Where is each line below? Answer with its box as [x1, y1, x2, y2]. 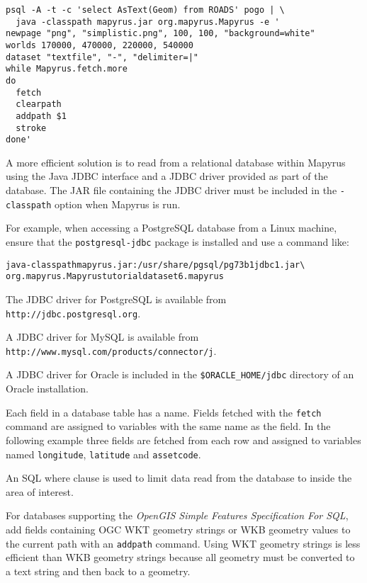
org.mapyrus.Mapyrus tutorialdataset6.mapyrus [6, 271, 224, 282]
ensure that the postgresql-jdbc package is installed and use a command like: [6, 234, 349, 249]
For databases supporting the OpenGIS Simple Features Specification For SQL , [6, 508, 349, 523]
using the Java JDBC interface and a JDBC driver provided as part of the [6, 169, 328, 183]
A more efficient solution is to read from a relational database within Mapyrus [6, 154, 346, 169]
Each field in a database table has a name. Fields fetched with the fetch [6, 404, 322, 419]
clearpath [16, 99, 62, 110]
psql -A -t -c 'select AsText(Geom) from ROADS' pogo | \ [6, 5, 285, 15]
